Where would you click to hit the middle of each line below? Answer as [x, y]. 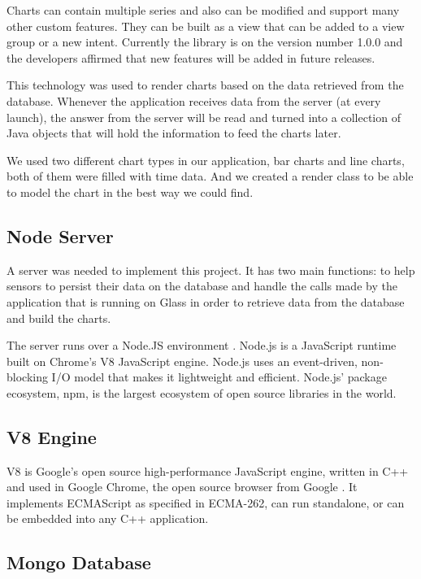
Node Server [60, 235]
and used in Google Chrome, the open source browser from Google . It [182, 487]
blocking [27, 377]
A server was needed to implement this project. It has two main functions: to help [211, 270]
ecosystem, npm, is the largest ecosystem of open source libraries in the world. [202, 392]
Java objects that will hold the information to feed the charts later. [174, 133]
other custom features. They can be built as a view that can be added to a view [206, 26]
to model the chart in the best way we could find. [130, 192]
